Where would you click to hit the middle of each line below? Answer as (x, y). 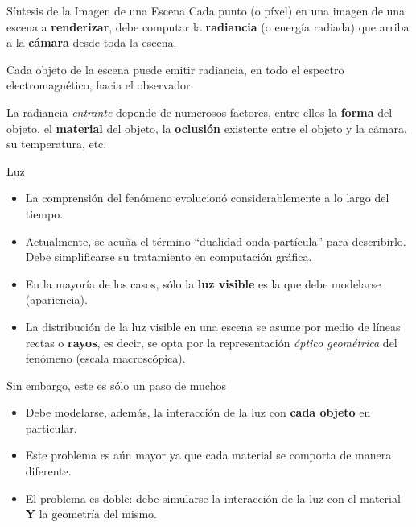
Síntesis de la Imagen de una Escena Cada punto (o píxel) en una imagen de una (206, 10)
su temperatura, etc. (57, 144)
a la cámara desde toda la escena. (92, 42)
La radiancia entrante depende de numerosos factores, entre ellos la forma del (200, 112)
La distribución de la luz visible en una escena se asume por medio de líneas (213, 326)
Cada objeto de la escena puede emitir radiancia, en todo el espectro (175, 69)
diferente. (48, 471)
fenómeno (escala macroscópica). (105, 358)
